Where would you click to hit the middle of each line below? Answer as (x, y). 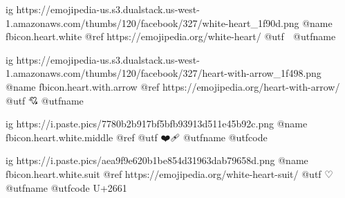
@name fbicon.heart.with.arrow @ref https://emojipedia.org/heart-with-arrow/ (173, 86)
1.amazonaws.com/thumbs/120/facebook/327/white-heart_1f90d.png (152, 22)
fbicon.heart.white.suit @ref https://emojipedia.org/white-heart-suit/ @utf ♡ (169, 173)
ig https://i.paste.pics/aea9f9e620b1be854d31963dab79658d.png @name (157, 160)
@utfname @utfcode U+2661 (66, 187)
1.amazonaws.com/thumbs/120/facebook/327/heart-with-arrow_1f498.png (164, 73)
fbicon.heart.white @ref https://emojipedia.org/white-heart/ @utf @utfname (171, 36)
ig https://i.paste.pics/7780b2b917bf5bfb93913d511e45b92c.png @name (157, 124)
